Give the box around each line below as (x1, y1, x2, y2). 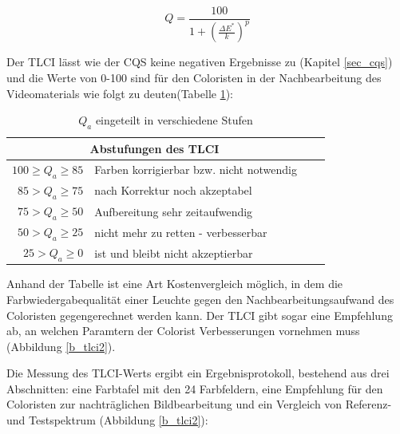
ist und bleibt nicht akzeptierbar (94, 244, 253, 261)
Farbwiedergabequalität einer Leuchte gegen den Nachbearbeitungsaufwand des (6, 290, 394, 307)
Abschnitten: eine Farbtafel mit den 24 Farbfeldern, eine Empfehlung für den (6, 380, 383, 397)
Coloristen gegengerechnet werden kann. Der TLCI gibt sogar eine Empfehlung (6, 306, 393, 323)
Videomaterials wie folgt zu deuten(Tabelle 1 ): (6, 85, 234, 101)
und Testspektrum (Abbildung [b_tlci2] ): (6, 412, 208, 428)
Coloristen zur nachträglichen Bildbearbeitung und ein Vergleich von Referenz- (6, 396, 392, 412)
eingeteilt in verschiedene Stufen (95, 112, 253, 128)
